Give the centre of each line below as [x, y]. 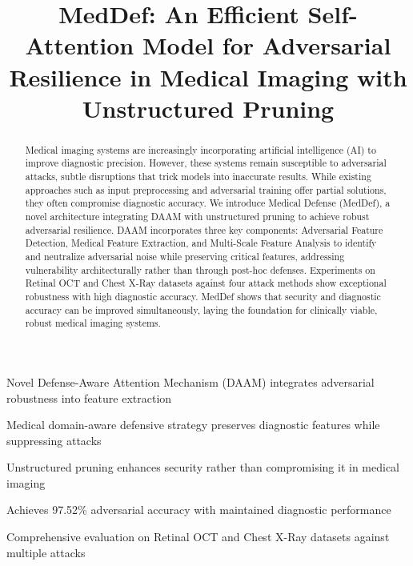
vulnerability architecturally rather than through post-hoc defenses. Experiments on [200, 269]
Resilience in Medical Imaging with [208, 76]
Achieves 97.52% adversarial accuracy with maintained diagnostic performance [199, 510]
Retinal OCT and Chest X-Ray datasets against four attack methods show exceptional [206, 283]
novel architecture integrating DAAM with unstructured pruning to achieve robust [197, 217]
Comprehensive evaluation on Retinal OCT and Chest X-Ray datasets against [198, 537]
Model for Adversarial [267, 45]
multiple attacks [46, 552]
